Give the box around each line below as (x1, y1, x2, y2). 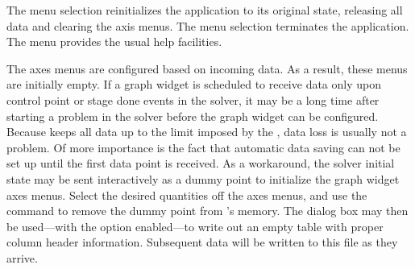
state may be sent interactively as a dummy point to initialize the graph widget (6, 170, 400, 187)
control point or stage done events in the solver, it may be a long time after (6, 91, 380, 108)
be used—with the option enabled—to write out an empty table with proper (6, 217, 384, 234)
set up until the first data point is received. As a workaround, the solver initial (6, 155, 395, 172)
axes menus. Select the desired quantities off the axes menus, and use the (6, 186, 367, 203)
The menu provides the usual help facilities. (6, 33, 222, 50)
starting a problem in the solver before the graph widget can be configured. (6, 107, 379, 124)
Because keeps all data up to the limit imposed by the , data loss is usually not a (6, 123, 407, 140)
